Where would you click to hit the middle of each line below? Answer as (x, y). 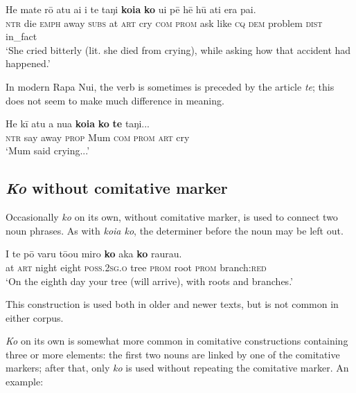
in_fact (21, 36)
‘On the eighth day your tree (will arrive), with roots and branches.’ (149, 281)
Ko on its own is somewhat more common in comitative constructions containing (177, 341)
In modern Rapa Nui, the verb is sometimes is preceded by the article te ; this (170, 86)
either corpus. (35, 317)
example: (25, 382)
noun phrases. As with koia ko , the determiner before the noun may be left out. (175, 230)
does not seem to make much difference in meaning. (115, 100)
